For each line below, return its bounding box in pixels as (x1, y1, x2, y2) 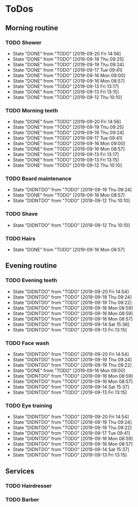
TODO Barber (5, 496, 40, 503)
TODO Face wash (5, 339, 50, 346)
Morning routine (5, 24, 58, 32)
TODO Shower (5, 39, 42, 46)
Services (5, 466, 35, 475)
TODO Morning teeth (5, 107, 58, 114)
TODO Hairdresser (5, 482, 52, 489)
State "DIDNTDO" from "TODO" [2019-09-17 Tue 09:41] (12, 430, 131, 436)
